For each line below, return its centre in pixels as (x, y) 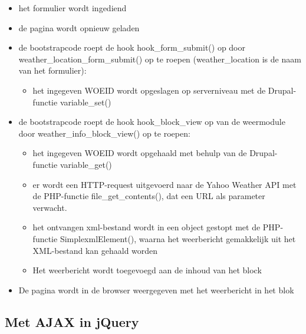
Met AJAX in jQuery (72, 321)
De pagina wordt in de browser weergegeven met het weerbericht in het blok (156, 290)
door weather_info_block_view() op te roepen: (104, 133)
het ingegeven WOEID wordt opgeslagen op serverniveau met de (149, 90)
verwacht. (50, 207)
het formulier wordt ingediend (73, 8)
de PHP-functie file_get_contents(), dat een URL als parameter (149, 196)
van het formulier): (52, 70)
